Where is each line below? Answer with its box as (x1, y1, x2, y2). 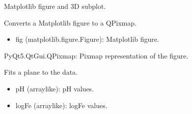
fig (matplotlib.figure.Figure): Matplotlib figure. (15, 34, 159, 44)
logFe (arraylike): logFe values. (15, 100, 108, 110)
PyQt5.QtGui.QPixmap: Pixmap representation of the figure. (4, 50, 189, 60)
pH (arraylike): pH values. (15, 83, 94, 93)
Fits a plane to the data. (4, 67, 78, 77)
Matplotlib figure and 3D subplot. (4, 1, 106, 11)
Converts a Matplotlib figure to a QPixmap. (4, 17, 137, 28)
